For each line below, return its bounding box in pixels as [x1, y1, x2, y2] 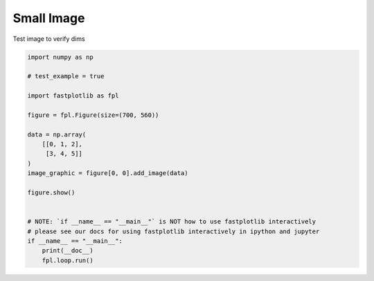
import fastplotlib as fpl [27, 92, 119, 100]
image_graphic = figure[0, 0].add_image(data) [27, 170, 188, 177]
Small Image [12, 10, 85, 26]
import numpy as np [27, 53, 93, 61]
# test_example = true [27, 73, 105, 80]
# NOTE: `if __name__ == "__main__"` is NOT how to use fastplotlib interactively [27, 218, 317, 226]
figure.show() [27, 189, 75, 197]
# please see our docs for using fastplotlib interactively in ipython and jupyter [27, 227, 320, 235]
